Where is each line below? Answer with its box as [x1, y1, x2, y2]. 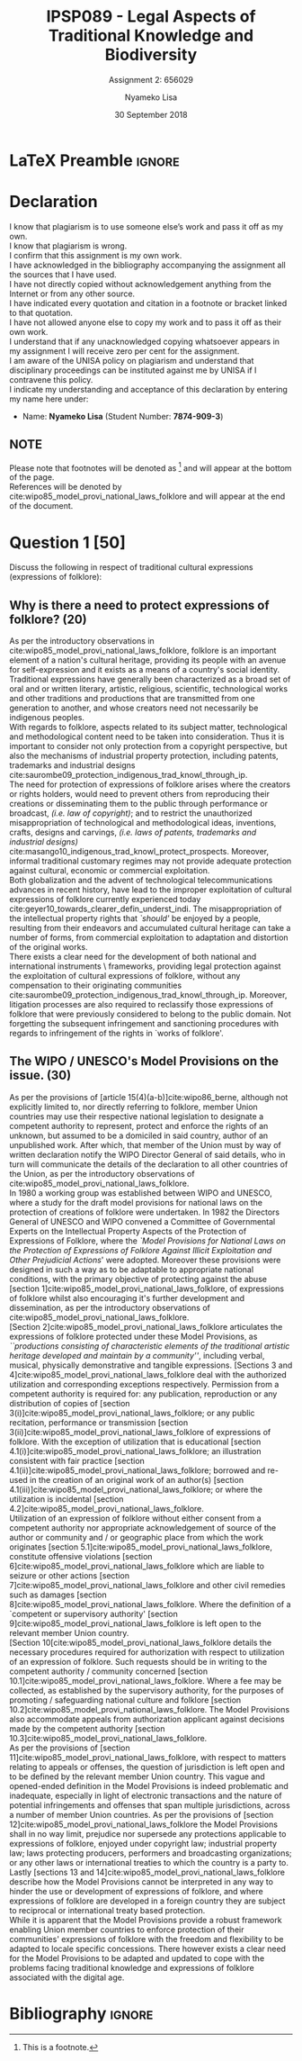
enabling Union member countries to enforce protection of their [9, 1924, 244, 1935]
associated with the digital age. [9, 1972, 125, 1983]
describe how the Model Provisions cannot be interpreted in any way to [9, 1876, 274, 1887]
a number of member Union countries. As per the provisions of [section [9, 1809, 274, 1820]
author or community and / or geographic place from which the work [9, 1532, 263, 1542]
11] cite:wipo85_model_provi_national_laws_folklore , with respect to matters [9, 1751, 287, 1762]
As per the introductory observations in [9, 636, 155, 646]
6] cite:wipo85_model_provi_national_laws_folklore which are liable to [9, 1560, 265, 1571]
